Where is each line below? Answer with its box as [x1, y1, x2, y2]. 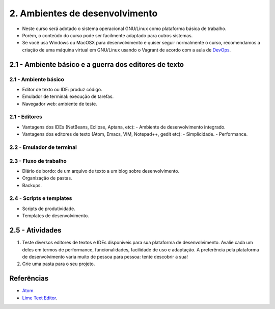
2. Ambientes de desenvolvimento [9, 8, 158, 19]
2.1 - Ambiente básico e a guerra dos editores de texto [9, 60, 184, 69]
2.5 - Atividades [9, 226, 62, 235]
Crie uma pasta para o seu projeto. [22, 261, 95, 267]
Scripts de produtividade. [22, 205, 76, 212]
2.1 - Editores [9, 113, 43, 120]
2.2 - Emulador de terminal [9, 143, 77, 150]
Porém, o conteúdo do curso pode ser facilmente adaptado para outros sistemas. [22, 32, 193, 38]
